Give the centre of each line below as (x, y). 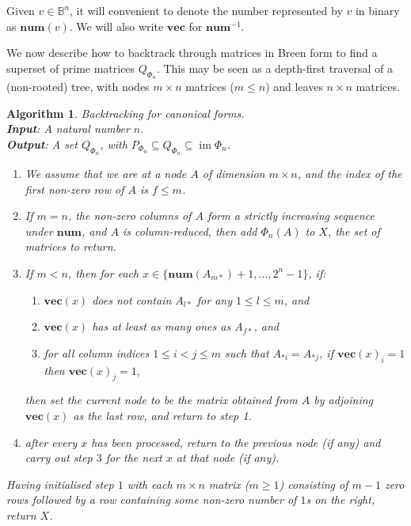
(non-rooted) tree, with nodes (78, 86)
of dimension (234, 173)
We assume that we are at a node (106, 173)
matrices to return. (70, 246)
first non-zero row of (74, 189)
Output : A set (42, 144)
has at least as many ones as (162, 326)
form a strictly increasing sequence (291, 216)
